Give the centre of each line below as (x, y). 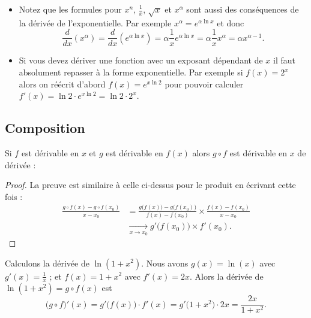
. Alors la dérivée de (226, 276)
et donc (231, 22)
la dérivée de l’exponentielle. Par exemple (95, 22)
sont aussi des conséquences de (243, 9)
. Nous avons (165, 263)
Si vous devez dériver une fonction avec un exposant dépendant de (141, 60)
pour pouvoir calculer (204, 84)
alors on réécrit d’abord (62, 84)
